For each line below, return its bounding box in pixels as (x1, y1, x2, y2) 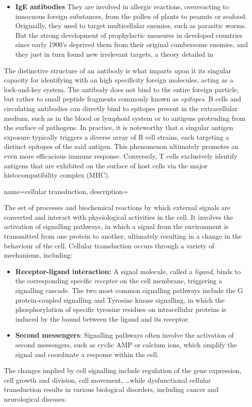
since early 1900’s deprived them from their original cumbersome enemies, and (15, 39, 248, 49)
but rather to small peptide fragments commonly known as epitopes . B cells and (4, 94, 241, 104)
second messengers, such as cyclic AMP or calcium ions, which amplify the (15, 340, 237, 349)
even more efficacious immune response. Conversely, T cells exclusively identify (4, 150, 237, 161)
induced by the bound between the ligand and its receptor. (15, 313, 190, 324)
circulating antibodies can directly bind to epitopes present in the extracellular (4, 103, 238, 113)
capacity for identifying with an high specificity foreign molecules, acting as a (4, 75, 234, 85)
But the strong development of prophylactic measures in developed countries (15, 30, 243, 40)
